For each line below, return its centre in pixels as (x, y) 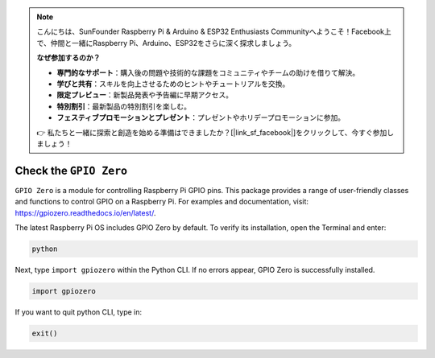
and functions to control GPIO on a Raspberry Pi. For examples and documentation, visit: (162, 202)
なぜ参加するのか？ (68, 58)
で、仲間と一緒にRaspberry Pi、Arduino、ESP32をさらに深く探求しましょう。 (166, 43)
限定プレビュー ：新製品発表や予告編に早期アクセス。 (145, 95)
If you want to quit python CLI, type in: (79, 312)
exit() (45, 333)
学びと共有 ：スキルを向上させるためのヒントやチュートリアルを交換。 (173, 84)
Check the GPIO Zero (71, 170)
